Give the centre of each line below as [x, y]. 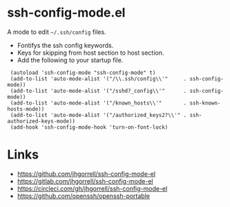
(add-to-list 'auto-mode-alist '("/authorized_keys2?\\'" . [98, 115]
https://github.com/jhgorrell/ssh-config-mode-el [86, 174]
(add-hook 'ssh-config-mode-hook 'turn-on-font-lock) [89, 127]
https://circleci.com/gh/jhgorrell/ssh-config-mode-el [92, 188]
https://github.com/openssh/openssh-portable [84, 196]
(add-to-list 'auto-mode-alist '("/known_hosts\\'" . [98, 103]
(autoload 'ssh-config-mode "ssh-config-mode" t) [83, 73]
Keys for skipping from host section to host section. [90, 53]
